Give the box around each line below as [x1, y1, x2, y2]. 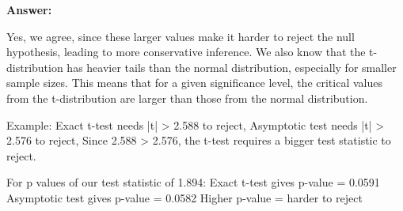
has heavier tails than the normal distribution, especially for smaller [67, 58, 397, 75]
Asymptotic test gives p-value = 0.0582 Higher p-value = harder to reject [6, 189, 363, 205]
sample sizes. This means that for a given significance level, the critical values [6, 74, 382, 91]
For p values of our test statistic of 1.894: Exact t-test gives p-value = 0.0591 [6, 174, 380, 190]
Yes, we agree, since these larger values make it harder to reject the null [6, 28, 355, 44]
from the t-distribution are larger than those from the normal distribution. [6, 89, 368, 106]
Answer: [6, 2, 52, 17]
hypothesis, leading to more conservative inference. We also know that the [6, 43, 366, 60]
